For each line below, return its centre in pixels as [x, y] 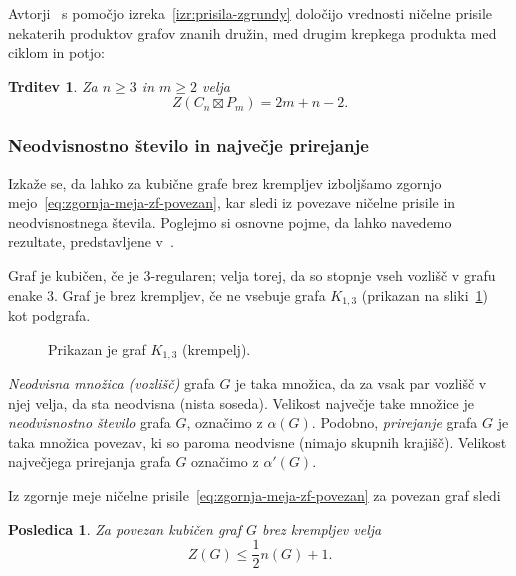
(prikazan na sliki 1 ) [424, 294]
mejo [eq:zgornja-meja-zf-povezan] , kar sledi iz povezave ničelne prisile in [232, 202]
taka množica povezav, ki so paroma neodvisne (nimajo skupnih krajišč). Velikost [257, 441]
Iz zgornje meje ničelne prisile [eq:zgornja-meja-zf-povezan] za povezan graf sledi [254, 495]
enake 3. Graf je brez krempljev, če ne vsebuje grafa [167, 294]
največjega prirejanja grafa [89, 461]
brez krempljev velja [322, 528]
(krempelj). [216, 348]
